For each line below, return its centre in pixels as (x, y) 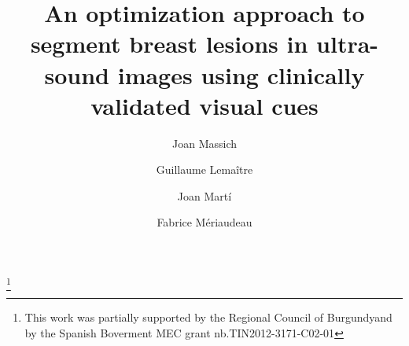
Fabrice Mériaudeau (204, 222)
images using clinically (241, 74)
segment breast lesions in (169, 44)
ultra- (348, 44)
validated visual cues (204, 105)
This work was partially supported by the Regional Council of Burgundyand (208, 317)
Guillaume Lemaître (204, 169)
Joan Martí (204, 195)
